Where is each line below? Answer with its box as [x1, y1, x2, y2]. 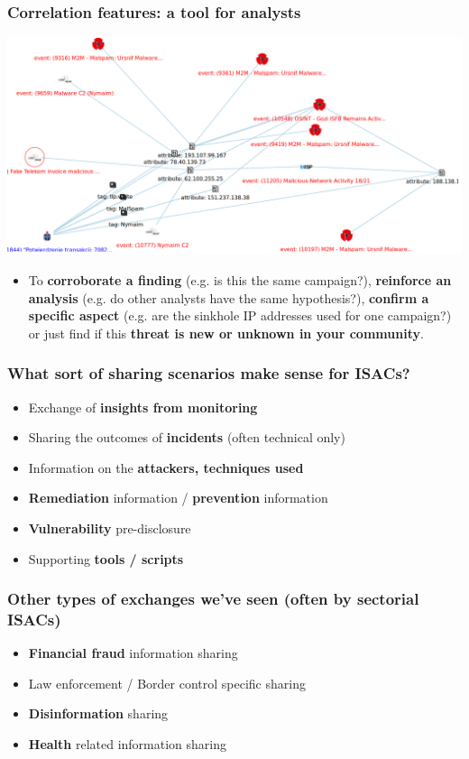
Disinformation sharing [28, 704, 169, 723]
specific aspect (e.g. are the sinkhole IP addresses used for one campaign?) [28, 306, 452, 325]
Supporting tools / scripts [28, 549, 184, 568]
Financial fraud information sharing [28, 643, 238, 662]
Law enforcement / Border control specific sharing [28, 673, 306, 692]
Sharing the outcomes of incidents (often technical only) [28, 428, 345, 447]
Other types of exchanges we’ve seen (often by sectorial [7, 588, 419, 610]
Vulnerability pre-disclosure [28, 518, 191, 537]
